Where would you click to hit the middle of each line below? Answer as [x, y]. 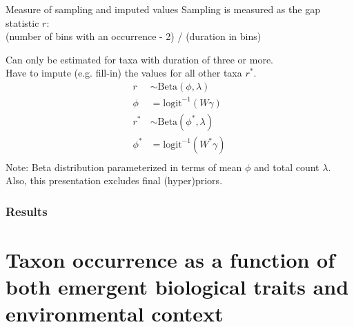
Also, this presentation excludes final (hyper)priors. [114, 180]
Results [27, 211]
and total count [287, 167]
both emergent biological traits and [177, 287]
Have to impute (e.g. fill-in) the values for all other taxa [124, 73]
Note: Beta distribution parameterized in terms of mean [124, 167]
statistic [22, 22]
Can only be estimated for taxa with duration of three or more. [140, 59]
